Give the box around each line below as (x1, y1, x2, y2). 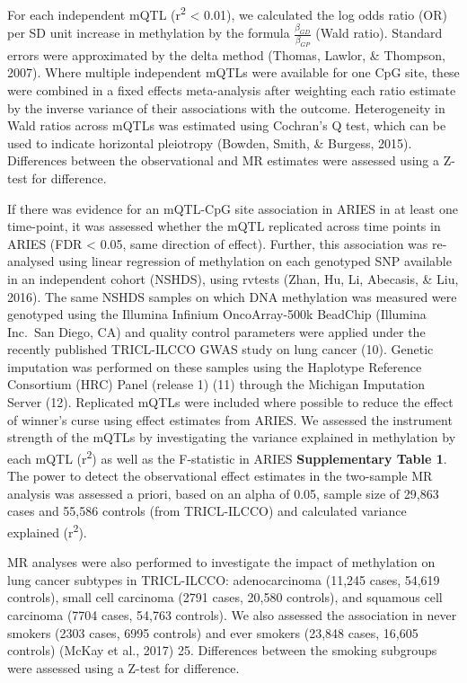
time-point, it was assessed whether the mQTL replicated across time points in (7, 217, 441, 235)
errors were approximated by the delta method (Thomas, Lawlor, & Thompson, (7, 45, 445, 64)
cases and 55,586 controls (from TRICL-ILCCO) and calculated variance (7, 501, 407, 520)
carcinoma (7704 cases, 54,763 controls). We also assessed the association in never (7, 605, 457, 624)
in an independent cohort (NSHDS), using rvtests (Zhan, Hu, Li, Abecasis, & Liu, (7, 269, 459, 288)
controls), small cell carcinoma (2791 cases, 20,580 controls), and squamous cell (7, 588, 443, 607)
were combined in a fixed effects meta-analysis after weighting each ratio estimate (7, 80, 456, 99)
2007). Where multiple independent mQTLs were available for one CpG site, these (7, 63, 460, 82)
